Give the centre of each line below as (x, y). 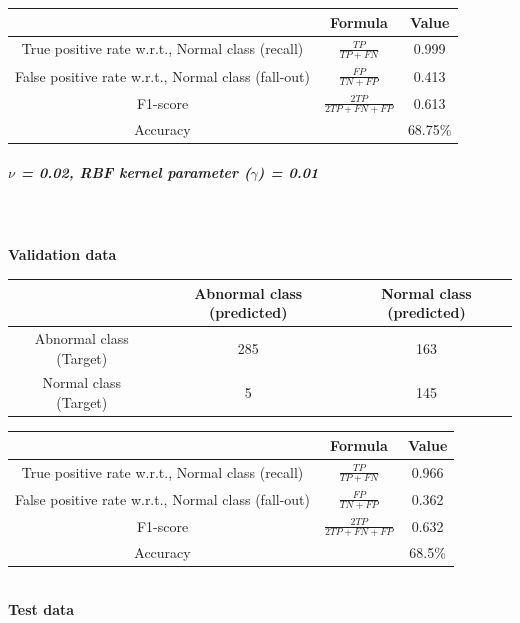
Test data (41, 609)
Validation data (62, 254)
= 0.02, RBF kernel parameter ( (135, 172)
